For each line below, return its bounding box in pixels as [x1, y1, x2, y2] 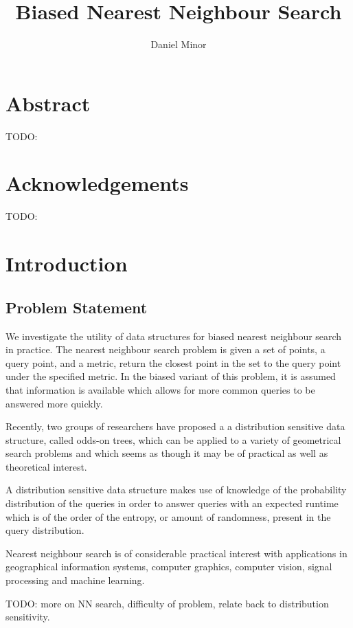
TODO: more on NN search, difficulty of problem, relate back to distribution [5, 596, 329, 610]
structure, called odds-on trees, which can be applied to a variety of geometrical [5, 432, 341, 447]
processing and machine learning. [5, 573, 145, 587]
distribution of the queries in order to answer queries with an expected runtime [5, 496, 339, 511]
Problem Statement [5, 296, 148, 317]
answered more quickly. [5, 396, 103, 410]
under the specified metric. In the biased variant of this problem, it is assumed [5, 369, 336, 383]
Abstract [5, 89, 91, 117]
